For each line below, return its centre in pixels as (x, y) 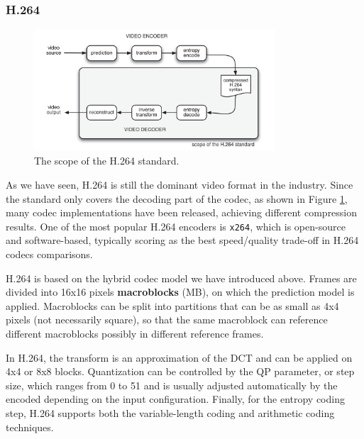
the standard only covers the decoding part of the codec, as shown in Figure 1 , (177, 198)
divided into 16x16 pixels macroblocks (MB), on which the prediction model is (180, 292)
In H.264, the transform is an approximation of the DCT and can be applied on (179, 357)
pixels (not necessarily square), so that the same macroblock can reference (167, 319)
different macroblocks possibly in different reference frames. (135, 333)
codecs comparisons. (49, 254)
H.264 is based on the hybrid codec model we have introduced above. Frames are (181, 278)
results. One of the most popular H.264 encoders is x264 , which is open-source (176, 226)
